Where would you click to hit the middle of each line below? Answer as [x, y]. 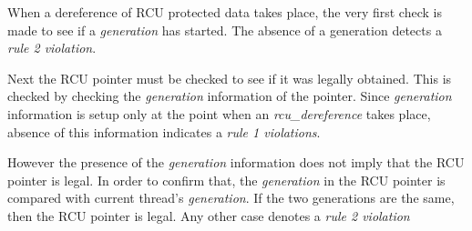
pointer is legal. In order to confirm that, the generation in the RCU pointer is [226, 180]
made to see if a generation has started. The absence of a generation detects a [225, 30]
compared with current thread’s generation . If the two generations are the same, [231, 198]
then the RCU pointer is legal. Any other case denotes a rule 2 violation [209, 215]
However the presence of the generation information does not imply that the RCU [236, 162]
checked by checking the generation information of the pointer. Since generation [230, 96]
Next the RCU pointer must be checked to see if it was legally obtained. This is [230, 78]
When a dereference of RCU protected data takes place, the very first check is [225, 12]
